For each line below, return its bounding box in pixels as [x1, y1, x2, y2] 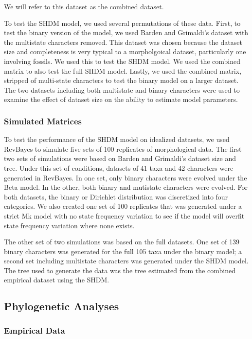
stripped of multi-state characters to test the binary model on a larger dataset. [4, 75, 239, 85]
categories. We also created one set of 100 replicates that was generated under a [4, 201, 242, 211]
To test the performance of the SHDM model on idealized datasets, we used [4, 134, 230, 144]
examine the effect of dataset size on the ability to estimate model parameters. [4, 94, 238, 104]
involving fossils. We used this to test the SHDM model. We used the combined [4, 56, 241, 66]
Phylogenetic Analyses [4, 299, 119, 314]
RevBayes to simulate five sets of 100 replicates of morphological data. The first [4, 143, 242, 154]
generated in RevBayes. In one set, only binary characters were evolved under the [4, 172, 247, 182]
